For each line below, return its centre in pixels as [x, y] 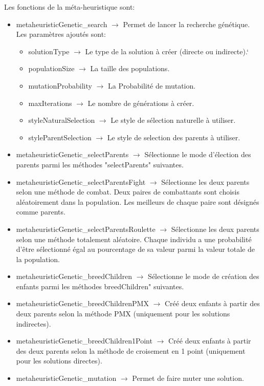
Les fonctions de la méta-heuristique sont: [70, 7]
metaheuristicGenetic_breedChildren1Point [84, 341]
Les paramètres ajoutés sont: [61, 34]
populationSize [51, 68]
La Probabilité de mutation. [152, 85]
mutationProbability [60, 85]
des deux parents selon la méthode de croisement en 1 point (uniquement [131, 350]
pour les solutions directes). [59, 361]
